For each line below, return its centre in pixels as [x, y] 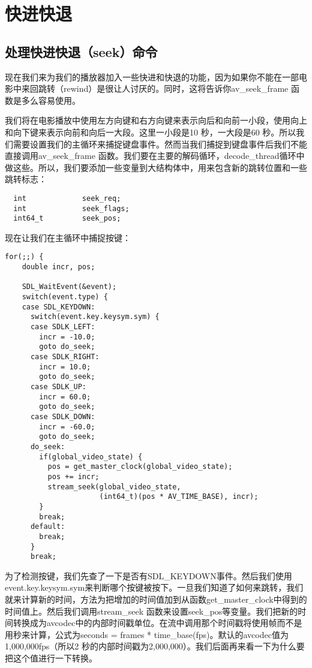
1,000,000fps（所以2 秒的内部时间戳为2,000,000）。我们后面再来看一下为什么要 [155, 646]
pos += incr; [73, 476]
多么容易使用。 [51, 100]
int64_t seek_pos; [67, 219]
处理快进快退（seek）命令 [81, 51]
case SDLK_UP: [58, 387]
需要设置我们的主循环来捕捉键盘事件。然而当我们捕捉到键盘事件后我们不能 [160, 144]
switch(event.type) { [65, 297]
